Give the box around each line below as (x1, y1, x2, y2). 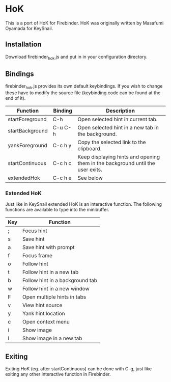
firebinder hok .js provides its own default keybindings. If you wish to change (5, 83, 163, 91)
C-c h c (52, 160, 72, 167)
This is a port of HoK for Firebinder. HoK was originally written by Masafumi (5, 20, 164, 26)
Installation (5, 40, 42, 49)
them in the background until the (77, 160, 155, 167)
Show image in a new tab (22, 335, 82, 342)
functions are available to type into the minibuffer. (5, 207, 109, 213)
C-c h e (52, 174, 72, 181)
